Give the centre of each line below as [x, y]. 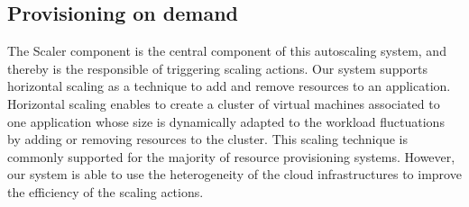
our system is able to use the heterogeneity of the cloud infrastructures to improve [234, 174]
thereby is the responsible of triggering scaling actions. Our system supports [218, 68]
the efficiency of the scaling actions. [106, 191]
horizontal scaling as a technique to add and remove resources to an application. [229, 86]
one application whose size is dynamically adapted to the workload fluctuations [226, 121]
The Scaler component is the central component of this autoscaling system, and [227, 51]
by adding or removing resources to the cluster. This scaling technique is [207, 139]
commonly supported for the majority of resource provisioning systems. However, [231, 156]
